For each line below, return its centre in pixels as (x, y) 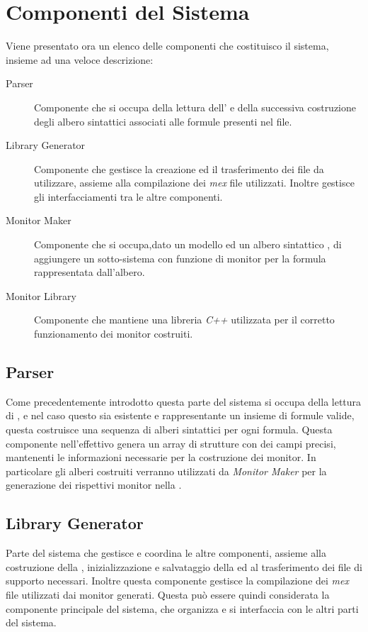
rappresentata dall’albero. (90, 272)
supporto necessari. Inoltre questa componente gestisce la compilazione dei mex (177, 581)
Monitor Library (41, 295)
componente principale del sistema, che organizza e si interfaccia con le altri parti (182, 608)
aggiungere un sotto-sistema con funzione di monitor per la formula (180, 258)
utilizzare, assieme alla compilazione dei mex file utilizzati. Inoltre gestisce (194, 183)
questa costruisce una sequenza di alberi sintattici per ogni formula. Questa (169, 429)
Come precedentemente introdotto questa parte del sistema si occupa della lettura (184, 401)
